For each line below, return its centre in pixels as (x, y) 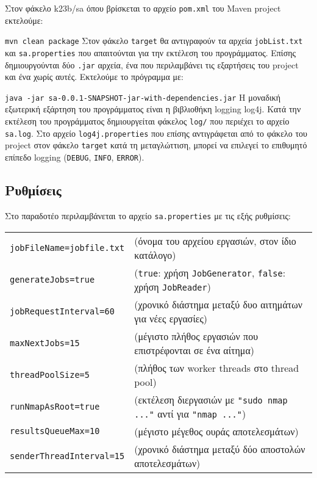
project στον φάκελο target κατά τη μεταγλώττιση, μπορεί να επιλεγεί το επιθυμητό (156, 145)
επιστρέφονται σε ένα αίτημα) (194, 350)
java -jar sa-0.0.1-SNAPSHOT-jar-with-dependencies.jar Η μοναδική (143, 97)
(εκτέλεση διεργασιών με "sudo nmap (211, 399)
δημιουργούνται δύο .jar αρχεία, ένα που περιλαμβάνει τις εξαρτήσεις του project (152, 64)
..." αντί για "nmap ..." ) (190, 413)
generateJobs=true (52, 279)
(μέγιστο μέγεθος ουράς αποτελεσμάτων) (216, 431)
